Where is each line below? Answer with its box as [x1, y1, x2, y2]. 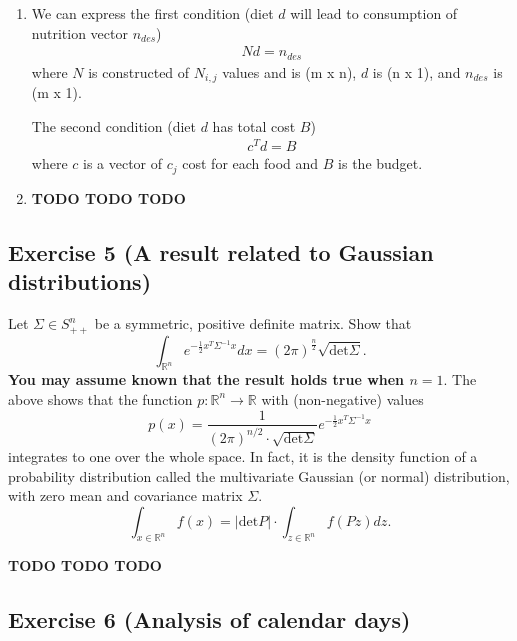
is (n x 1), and [372, 61, 461, 82]
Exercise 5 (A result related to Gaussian [8, 236, 434, 267]
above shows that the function [8, 388, 193, 409]
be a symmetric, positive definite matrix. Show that [94, 313, 412, 334]
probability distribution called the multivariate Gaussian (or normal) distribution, [8, 465, 510, 486]
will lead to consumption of [290, 3, 458, 23]
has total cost [212, 115, 296, 136]
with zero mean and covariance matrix [8, 485, 243, 506]
